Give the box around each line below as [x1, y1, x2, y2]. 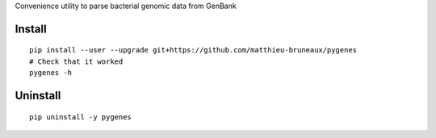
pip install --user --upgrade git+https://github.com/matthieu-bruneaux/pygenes [29, 45, 358, 55]
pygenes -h [29, 69, 73, 77]
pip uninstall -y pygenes [29, 112, 132, 121]
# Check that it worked [29, 56, 124, 66]
